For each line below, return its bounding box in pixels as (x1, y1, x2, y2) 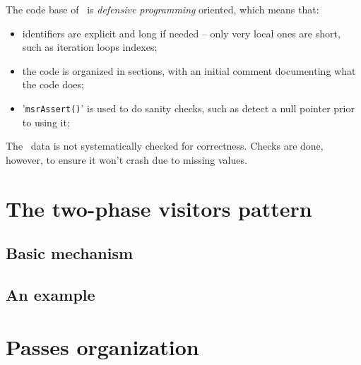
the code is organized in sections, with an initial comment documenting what (22, 63, 356, 78)
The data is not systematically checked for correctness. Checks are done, (6, 138, 324, 153)
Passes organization (6, 332, 199, 361)
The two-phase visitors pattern (6, 193, 312, 222)
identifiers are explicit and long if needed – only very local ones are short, (22, 25, 341, 40)
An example (6, 283, 95, 305)
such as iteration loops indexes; (22, 40, 158, 54)
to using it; (22, 114, 70, 129)
